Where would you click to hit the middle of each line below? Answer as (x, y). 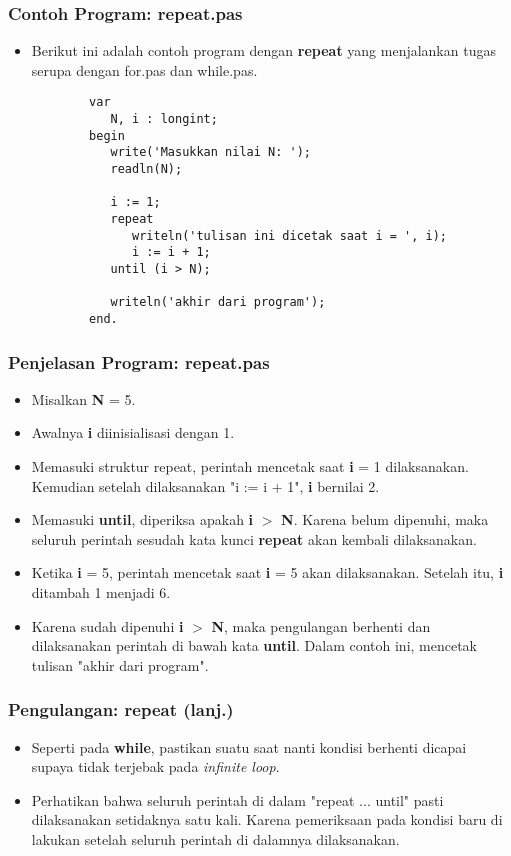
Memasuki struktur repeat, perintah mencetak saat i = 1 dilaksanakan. (250, 466)
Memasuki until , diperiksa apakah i (142, 519)
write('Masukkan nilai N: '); (210, 152)
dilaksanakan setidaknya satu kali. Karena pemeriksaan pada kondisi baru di (267, 819)
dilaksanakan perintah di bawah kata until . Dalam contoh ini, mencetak (254, 645)
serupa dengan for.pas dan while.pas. (144, 69)
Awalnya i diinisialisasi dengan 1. (133, 432)
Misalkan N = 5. (83, 398)
